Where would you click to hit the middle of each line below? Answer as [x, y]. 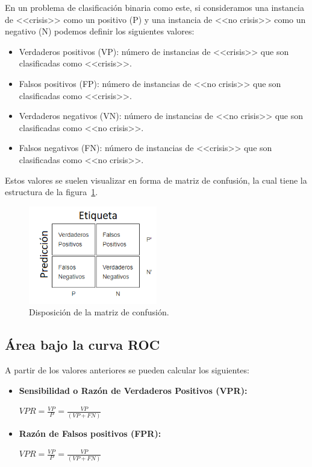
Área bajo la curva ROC [83, 345]
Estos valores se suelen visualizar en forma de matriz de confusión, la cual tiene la [156, 180]
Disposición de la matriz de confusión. [99, 312]
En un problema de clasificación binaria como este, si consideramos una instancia [154, 7]
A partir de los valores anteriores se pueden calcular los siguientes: [127, 370]
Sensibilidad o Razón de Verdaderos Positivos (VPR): [133, 390]
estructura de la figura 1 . [51, 192]
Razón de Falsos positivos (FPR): [90, 433]
